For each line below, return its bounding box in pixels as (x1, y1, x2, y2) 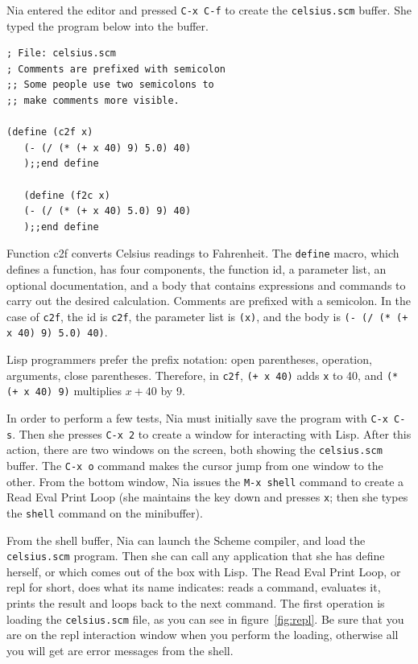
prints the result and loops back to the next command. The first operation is (6, 595, 385, 612)
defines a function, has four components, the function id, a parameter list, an (6, 261, 387, 278)
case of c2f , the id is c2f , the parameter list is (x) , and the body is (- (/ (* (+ (6, 307, 408, 324)
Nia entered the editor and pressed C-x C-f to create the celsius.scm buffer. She (6, 2, 412, 18)
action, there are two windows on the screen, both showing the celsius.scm (6, 441, 383, 458)
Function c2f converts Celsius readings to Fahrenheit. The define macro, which (6, 245, 399, 262)
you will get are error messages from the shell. (6, 641, 234, 658)
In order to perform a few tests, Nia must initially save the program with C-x (6, 410, 388, 427)
